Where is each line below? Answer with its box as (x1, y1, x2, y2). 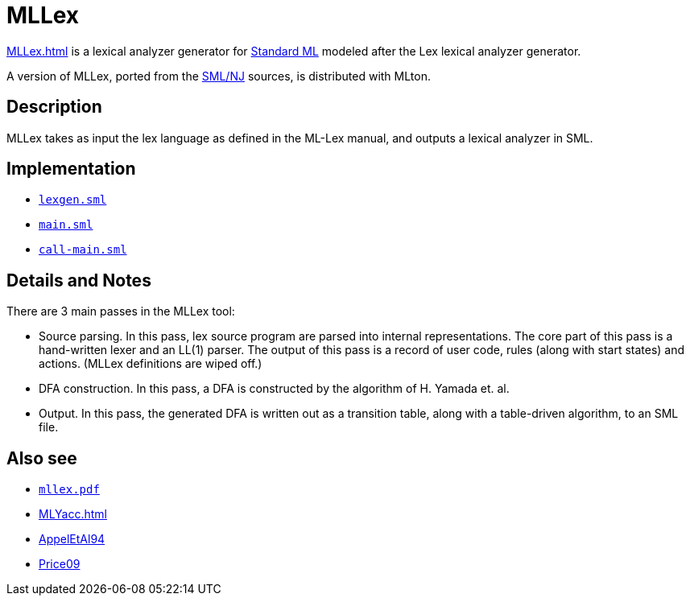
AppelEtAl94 (39, 532, 105, 546)
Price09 (39, 557, 81, 571)
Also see (6, 447, 77, 468)
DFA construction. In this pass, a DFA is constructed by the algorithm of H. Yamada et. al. (39, 381, 510, 396)
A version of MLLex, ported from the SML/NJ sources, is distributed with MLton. (6, 68, 431, 83)
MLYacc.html (39, 507, 108, 522)
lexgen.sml (39, 193, 107, 207)
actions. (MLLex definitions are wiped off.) (39, 357, 262, 371)
